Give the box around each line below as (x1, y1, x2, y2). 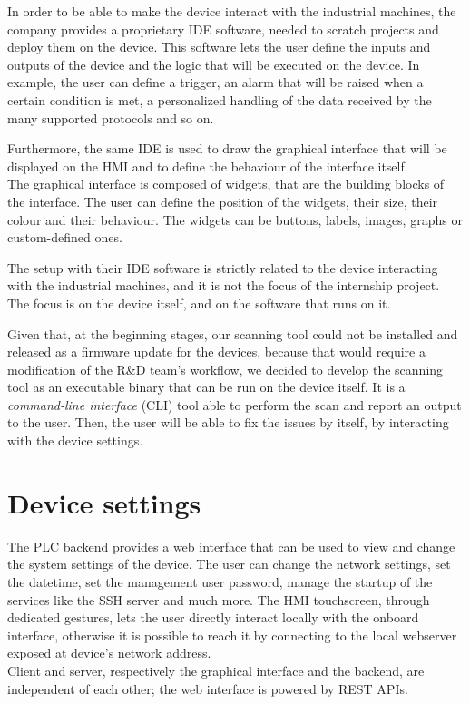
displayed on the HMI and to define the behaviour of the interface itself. (7, 156, 408, 175)
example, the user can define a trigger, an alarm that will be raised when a (7, 73, 424, 92)
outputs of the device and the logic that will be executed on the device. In (7, 54, 420, 73)
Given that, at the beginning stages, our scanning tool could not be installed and (7, 324, 458, 343)
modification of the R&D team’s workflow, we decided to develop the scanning (7, 359, 444, 378)
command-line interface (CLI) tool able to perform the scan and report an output (7, 395, 462, 414)
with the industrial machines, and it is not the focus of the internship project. (7, 276, 440, 295)
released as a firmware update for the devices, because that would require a (7, 342, 426, 361)
